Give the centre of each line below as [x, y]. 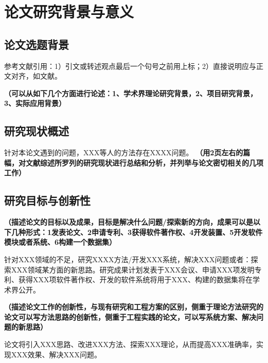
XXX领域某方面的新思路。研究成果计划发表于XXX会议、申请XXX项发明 [133, 269]
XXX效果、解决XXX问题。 [56, 354]
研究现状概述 [37, 131]
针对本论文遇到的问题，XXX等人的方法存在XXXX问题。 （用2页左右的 [124, 152]
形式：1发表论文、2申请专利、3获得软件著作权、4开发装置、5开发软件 [144, 232]
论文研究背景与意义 [69, 12]
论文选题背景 [37, 44]
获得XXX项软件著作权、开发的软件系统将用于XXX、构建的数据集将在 [135, 279]
